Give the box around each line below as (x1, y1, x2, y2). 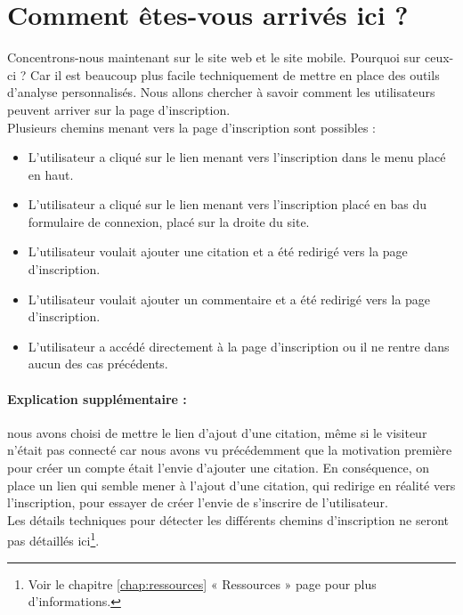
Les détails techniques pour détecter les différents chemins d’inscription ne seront (7, 510, 450, 529)
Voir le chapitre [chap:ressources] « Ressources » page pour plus (28, 574, 377, 593)
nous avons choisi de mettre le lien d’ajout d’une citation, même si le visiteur (7, 423, 427, 441)
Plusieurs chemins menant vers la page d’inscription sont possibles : (7, 117, 376, 136)
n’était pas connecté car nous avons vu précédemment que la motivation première (7, 441, 452, 459)
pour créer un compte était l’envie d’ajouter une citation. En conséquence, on (7, 458, 430, 477)
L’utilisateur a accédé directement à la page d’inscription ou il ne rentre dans (28, 336, 450, 355)
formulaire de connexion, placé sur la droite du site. (28, 212, 310, 231)
